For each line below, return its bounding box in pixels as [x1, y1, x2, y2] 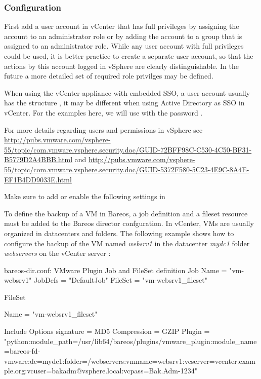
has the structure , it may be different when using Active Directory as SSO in [4, 97, 245, 108]
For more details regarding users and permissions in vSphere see [4, 124, 203, 135]
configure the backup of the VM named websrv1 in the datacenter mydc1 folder [4, 238, 250, 248]
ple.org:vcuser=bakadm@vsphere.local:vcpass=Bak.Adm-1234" [4, 365, 197, 376]
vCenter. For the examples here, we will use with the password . [4, 107, 203, 118]
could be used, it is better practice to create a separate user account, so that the [4, 51, 253, 61]
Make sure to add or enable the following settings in [4, 191, 165, 202]
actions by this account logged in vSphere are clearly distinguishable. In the [4, 60, 239, 71]
